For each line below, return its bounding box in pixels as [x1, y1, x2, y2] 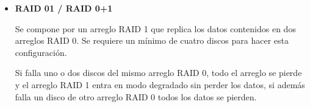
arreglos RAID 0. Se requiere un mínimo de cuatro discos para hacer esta [15, 34, 289, 47]
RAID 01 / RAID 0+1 [15, 2, 113, 14]
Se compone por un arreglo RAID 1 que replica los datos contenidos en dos [15, 22, 296, 35]
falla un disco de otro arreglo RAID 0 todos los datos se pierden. [15, 90, 257, 103]
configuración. [15, 46, 67, 58]
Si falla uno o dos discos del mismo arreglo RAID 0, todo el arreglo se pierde [15, 66, 302, 79]
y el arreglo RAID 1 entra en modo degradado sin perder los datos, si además [15, 78, 305, 91]
